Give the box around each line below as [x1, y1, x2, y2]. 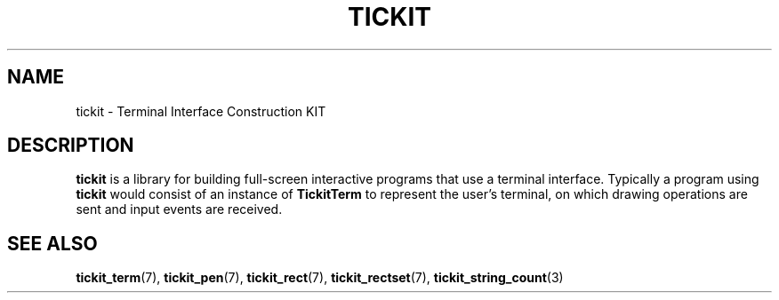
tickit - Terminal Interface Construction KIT [76, 103, 326, 119]
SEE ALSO [7, 232, 98, 255]
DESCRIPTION [7, 134, 134, 157]
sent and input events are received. [76, 201, 283, 217]
